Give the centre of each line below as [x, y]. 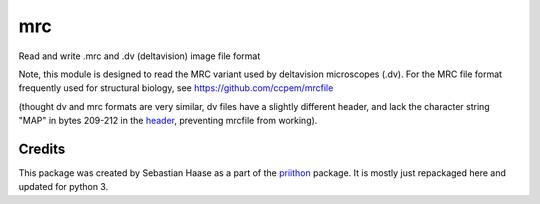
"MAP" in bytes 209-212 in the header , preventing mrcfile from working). [168, 121]
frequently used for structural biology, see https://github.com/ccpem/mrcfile [176, 88]
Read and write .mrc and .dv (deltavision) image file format [139, 56]
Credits [42, 148]
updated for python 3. [63, 187]
